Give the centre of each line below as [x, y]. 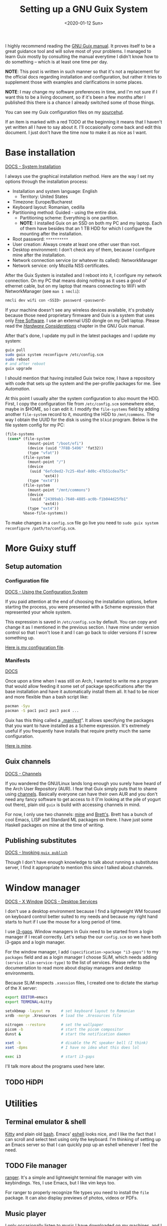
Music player [26, 1213]
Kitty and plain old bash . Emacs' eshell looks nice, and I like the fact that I [81, 1134]
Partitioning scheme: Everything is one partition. [69, 217]
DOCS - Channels [23, 773]
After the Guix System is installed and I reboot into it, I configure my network [83, 275]
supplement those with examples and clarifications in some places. [74, 82]
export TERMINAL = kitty [29, 1002]
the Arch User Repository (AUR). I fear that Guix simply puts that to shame [81, 788]
